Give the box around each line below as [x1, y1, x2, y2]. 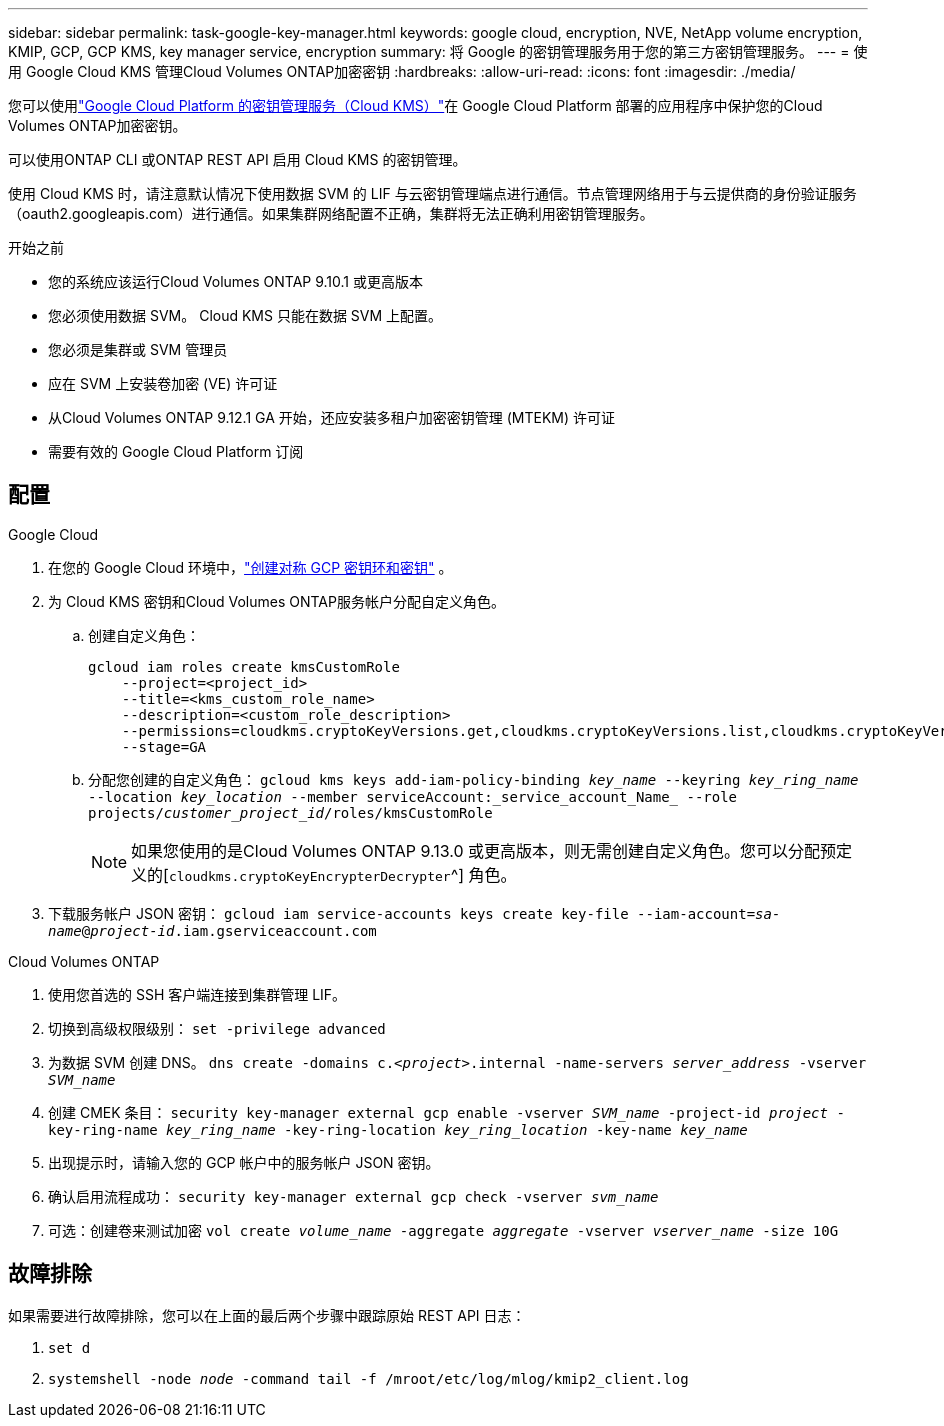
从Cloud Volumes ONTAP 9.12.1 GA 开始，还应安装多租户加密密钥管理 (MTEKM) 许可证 [48, 409, 616, 426]
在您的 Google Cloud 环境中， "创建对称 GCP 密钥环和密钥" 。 [48, 558, 453, 576]
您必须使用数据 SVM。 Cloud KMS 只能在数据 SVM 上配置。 [48, 307, 443, 324]
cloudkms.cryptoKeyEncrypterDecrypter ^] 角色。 [168, 864, 517, 885]
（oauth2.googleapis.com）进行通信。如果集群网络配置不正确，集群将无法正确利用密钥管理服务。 [8, 205, 654, 222]
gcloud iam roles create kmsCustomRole [88, 658, 400, 675]
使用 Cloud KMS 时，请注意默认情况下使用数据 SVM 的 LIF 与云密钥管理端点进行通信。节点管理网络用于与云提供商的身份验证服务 [8, 185, 857, 202]
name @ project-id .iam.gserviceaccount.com [48, 922, 377, 939]
